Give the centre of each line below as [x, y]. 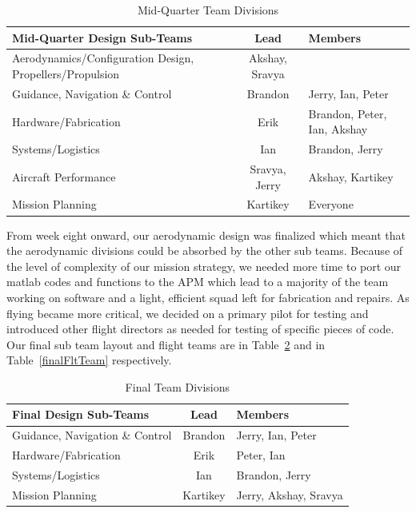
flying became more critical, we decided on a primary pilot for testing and [188, 313]
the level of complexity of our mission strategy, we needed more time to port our [204, 266]
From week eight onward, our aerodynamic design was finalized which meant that [206, 235]
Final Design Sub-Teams [81, 414]
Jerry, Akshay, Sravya [290, 494]
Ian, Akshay [338, 129]
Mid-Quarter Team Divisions [208, 10]
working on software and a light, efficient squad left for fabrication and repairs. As [208, 297]
